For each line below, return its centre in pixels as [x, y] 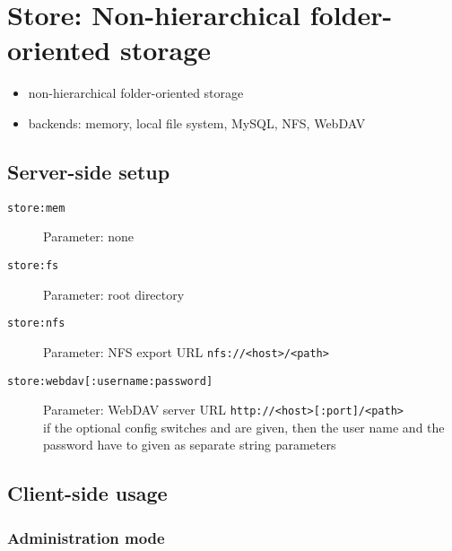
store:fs [33, 265]
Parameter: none [88, 236]
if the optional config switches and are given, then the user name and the [244, 427]
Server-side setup [89, 171]
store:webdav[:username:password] [110, 381]
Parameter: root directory [114, 294]
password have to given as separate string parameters [190, 445]
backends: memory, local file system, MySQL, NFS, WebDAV [197, 122]
